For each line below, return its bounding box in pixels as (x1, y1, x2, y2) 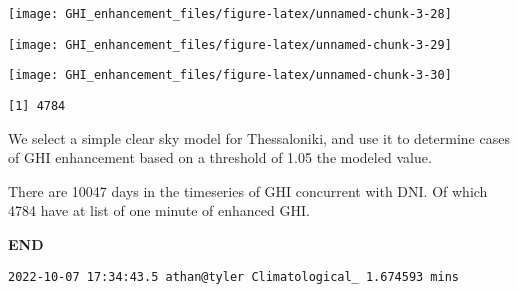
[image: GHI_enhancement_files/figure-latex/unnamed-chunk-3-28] (8, 7, 452, 21)
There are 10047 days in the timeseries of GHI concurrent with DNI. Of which (8, 180, 488, 201)
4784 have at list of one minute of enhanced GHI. (8, 200, 310, 221)
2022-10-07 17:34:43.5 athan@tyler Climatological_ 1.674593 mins (8, 269, 460, 284)
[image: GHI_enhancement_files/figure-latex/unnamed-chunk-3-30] (8, 68, 452, 83)
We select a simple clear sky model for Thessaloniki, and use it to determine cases (8, 127, 510, 148)
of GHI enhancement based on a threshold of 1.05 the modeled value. (8, 147, 432, 168)
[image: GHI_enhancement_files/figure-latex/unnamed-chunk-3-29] (8, 37, 452, 52)
